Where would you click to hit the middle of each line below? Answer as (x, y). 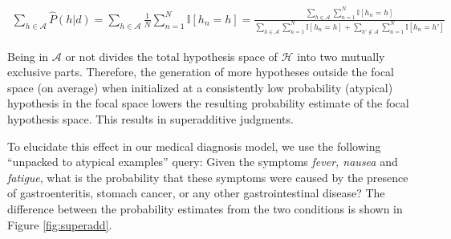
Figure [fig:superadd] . (60, 224)
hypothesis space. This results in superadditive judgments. (150, 119)
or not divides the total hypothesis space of (171, 56)
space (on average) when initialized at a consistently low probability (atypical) (200, 87)
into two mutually (341, 56)
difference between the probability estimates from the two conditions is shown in (205, 209)
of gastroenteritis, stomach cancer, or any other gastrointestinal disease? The (196, 193)
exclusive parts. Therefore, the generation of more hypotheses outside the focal (201, 72)
